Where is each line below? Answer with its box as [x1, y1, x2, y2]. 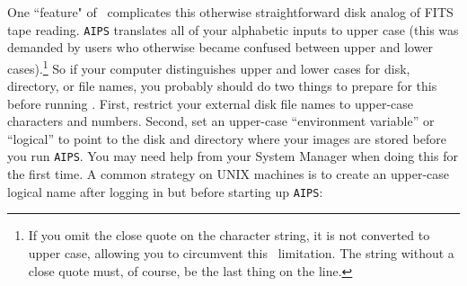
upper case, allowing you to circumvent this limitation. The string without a [28, 243, 454, 262]
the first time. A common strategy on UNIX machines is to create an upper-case [7, 165, 450, 183]
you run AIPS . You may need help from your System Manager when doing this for [7, 147, 458, 165]
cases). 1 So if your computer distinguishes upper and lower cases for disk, [7, 56, 410, 77]
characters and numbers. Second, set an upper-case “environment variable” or [7, 112, 435, 130]
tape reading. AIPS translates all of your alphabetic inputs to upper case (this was [7, 20, 459, 39]
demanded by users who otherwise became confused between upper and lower [7, 38, 434, 57]
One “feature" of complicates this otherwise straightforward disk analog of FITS [7, 3, 454, 21]
